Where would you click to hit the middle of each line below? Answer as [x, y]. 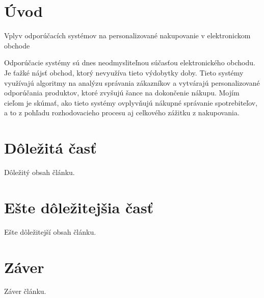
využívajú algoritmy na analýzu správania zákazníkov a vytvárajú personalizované [132, 82]
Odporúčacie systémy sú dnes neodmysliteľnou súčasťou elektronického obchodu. [130, 63]
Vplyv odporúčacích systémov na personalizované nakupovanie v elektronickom [127, 35]
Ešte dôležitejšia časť [79, 207]
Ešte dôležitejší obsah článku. [50, 231]
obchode [17, 45]
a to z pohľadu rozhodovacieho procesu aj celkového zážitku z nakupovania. [122, 113]
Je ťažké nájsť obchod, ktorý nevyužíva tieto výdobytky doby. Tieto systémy [124, 72]
